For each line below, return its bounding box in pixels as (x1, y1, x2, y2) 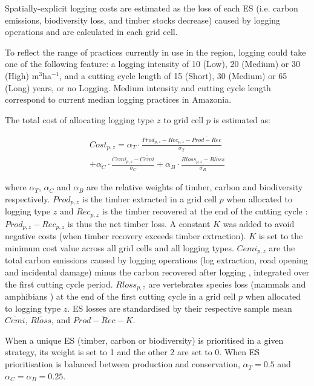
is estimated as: (213, 113, 270, 126)
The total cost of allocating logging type (5, 113, 154, 126)
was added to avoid (223, 217, 295, 230)
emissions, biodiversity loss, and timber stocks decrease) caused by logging (5, 13, 281, 26)
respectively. (5, 193, 50, 205)
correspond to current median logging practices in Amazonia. (5, 93, 232, 106)
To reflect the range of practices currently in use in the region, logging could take (5, 45, 306, 58)
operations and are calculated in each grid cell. (5, 25, 178, 38)
